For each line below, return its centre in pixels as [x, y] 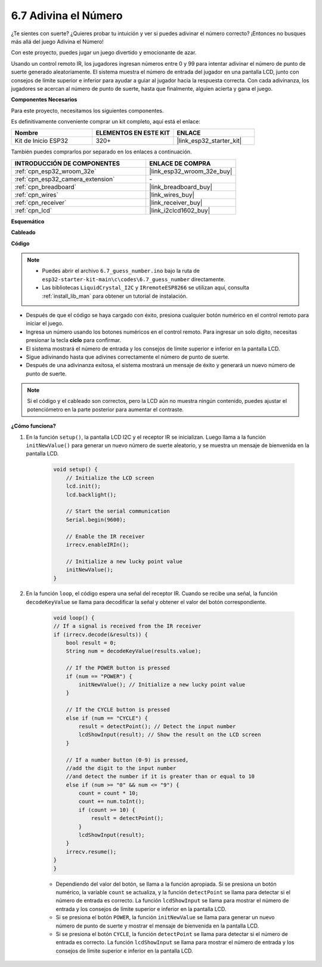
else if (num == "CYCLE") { [107, 718]
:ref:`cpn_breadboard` [46, 187]
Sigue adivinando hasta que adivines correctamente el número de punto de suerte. [128, 357]
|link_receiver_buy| [176, 202]
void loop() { [74, 618]
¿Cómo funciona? [33, 426]
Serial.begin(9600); [96, 520]
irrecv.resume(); [91, 851]
